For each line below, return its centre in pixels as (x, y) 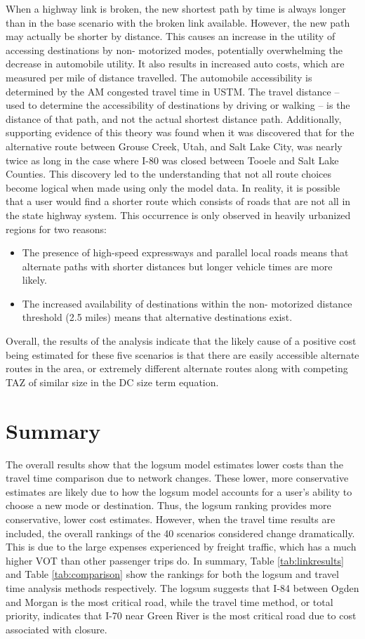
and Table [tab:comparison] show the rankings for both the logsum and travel (172, 574)
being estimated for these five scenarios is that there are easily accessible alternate (182, 354)
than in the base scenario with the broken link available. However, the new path (178, 22)
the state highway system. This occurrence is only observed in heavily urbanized (178, 215)
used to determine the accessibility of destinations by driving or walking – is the (178, 105)
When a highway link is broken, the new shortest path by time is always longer (176, 8)
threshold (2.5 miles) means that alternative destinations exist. (157, 317)
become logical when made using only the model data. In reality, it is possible (173, 187)
